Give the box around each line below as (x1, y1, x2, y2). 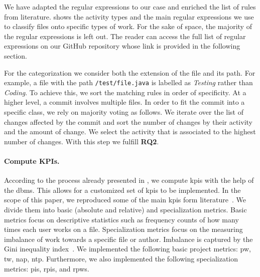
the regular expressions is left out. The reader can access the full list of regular (4, 31, 246, 41)
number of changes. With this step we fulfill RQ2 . (4, 136, 159, 146)
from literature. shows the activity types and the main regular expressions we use (4, 11, 254, 22)
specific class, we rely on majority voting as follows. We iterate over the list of (4, 107, 243, 117)
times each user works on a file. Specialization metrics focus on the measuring (4, 224, 243, 234)
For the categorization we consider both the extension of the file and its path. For (4, 67, 255, 78)
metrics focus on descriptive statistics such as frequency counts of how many (4, 214, 239, 224)
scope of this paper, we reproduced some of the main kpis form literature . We (4, 194, 246, 205)
